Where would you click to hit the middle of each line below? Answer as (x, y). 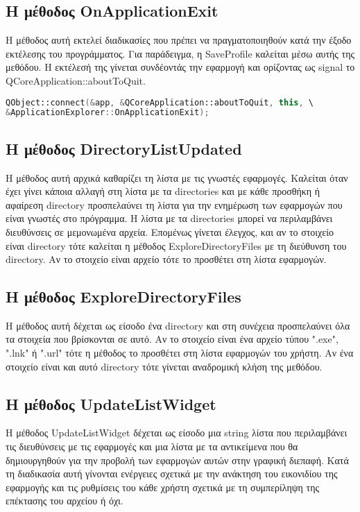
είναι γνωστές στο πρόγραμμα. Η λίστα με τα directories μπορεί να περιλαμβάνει (169, 218)
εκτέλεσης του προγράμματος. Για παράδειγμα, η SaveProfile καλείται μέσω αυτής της (180, 53)
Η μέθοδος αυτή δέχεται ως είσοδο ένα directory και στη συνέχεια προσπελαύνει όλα (178, 325)
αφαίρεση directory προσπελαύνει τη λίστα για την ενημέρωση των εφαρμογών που (174, 204)
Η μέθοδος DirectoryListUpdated (124, 148)
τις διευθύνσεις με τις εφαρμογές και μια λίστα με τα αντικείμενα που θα (152, 446)
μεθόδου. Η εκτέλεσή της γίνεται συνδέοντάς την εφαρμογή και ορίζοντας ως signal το (180, 67)
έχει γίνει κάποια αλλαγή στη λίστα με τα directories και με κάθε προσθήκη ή (163, 191)
